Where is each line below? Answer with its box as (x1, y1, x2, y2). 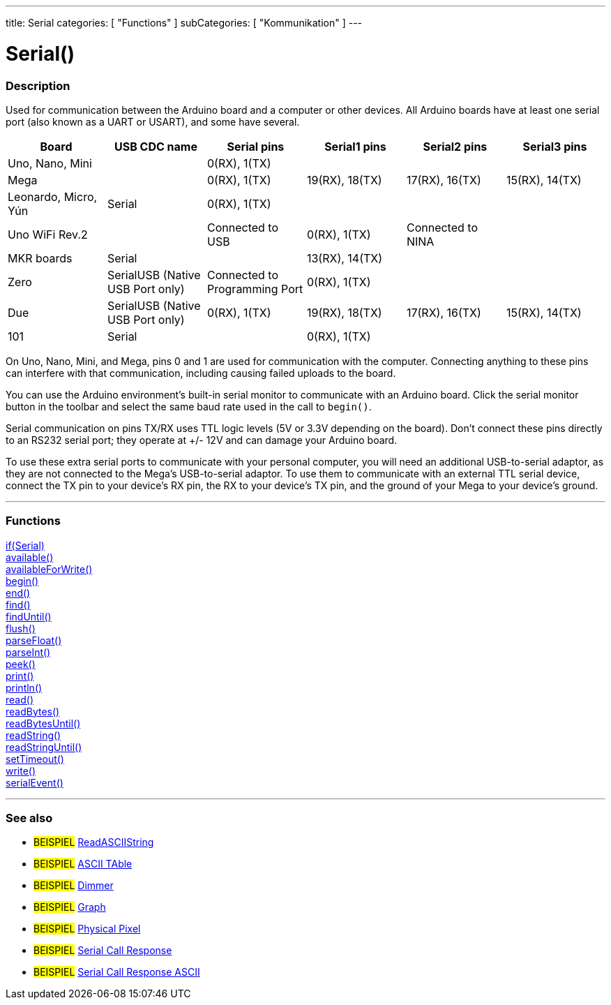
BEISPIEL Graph (33, 901, 106, 914)
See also (6, 811, 53, 825)
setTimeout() (6, 752, 64, 765)
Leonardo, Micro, (8, 189, 98, 204)
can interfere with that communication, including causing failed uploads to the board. (6, 366, 396, 379)
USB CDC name (114, 139, 197, 154)
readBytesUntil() (6, 717, 81, 729)
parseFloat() (6, 634, 62, 646)
